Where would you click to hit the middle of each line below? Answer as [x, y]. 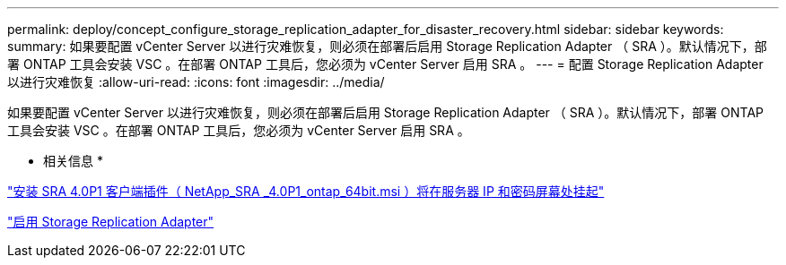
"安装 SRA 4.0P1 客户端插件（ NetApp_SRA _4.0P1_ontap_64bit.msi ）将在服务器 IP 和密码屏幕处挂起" [306, 191]
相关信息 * [73, 161]
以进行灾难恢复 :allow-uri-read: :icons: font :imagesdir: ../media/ [196, 82]
